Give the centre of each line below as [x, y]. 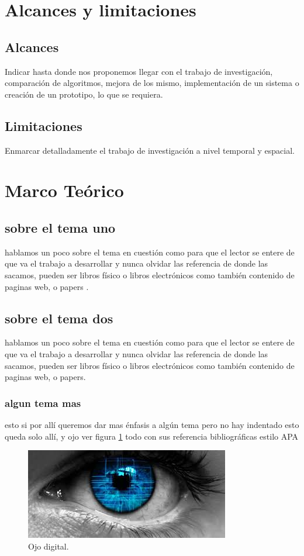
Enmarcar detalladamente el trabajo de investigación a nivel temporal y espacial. [150, 150]
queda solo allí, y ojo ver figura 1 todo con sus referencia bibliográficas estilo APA [152, 436]
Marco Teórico [64, 190]
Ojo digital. [49, 546]
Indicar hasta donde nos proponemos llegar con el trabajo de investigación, [139, 71]
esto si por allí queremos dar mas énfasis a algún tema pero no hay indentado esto [152, 424]
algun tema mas [43, 403]
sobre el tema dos [59, 318]
